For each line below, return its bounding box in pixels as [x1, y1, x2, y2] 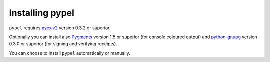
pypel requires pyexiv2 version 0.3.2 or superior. [9, 25, 111, 31]
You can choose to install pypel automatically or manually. [9, 50, 130, 56]
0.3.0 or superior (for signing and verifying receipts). [9, 41, 117, 47]
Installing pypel [9, 7, 75, 18]
